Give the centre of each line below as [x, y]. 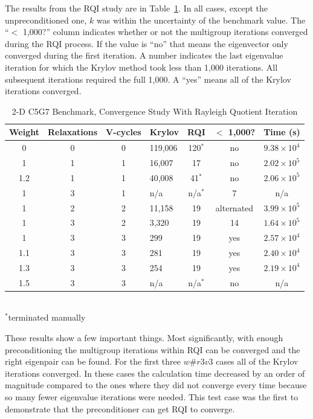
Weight [24, 132]
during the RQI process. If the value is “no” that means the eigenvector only [147, 43]
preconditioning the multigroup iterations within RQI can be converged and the [153, 349]
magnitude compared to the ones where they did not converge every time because [156, 385]
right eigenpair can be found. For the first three [93, 361]
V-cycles [124, 132]
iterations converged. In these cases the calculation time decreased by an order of [155, 373]
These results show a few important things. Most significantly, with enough [144, 338]
